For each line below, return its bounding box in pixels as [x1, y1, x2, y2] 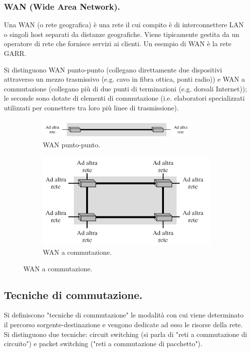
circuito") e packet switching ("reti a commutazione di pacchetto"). [4, 338, 202, 349]
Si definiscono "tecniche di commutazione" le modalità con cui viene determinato [4, 310, 244, 320]
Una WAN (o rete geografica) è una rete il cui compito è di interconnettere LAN [4, 19, 244, 30]
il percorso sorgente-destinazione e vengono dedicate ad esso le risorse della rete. [4, 319, 243, 330]
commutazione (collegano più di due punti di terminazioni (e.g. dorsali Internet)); [4, 83, 247, 93]
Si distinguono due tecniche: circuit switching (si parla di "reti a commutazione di [4, 329, 247, 339]
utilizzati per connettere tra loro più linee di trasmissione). [4, 102, 179, 112]
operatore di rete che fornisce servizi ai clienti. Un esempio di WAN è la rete [4, 38, 232, 49]
